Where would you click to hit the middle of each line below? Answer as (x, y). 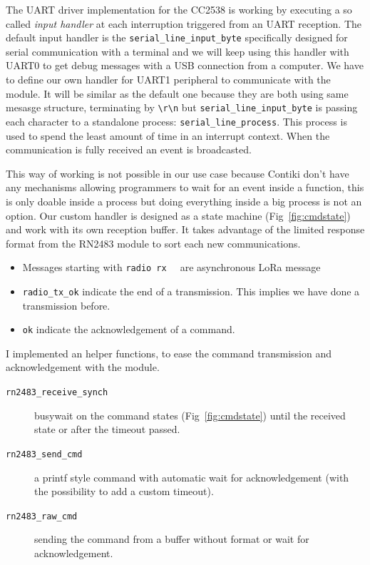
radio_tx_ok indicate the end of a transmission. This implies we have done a (191, 291)
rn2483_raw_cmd (42, 516)
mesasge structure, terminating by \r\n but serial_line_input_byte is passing (182, 107)
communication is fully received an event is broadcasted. (129, 149)
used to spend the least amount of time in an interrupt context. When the (168, 135)
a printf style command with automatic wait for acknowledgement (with (192, 477)
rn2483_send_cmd (44, 454)
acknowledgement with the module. (83, 367)
